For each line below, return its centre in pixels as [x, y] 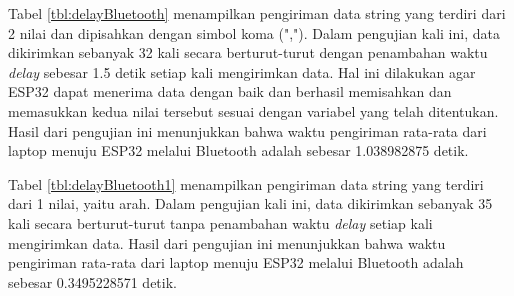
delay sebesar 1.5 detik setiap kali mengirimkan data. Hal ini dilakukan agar [242, 71]
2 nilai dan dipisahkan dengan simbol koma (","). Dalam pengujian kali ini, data [254, 32]
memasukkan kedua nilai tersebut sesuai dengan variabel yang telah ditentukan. [253, 110]
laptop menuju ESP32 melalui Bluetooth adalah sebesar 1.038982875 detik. [238, 150]
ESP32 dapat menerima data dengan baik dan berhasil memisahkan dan [230, 91]
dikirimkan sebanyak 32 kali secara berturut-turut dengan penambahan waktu [248, 52]
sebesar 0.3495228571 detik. [92, 281]
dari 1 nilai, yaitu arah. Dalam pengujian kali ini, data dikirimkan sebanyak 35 [250, 203]
